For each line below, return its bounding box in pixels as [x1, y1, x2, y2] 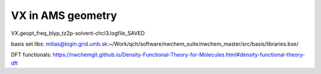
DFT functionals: [11, 51, 52, 59]
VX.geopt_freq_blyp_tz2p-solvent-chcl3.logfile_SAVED [11, 30, 145, 37]
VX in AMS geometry [11, 9, 117, 22]
